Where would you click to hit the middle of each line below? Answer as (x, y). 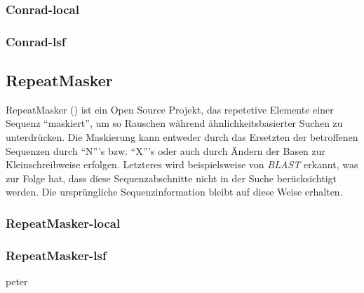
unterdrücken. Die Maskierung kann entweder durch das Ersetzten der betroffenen (182, 137)
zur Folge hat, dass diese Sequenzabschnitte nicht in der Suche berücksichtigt (171, 178)
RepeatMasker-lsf (56, 255)
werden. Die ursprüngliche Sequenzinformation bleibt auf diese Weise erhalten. (174, 192)
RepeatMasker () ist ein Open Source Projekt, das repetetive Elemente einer (170, 109)
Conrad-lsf (36, 41)
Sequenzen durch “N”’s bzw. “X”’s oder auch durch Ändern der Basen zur (166, 150)
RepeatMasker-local (63, 223)
